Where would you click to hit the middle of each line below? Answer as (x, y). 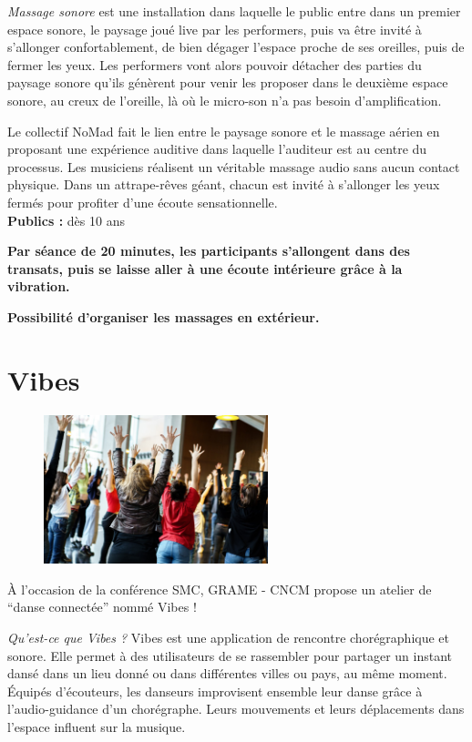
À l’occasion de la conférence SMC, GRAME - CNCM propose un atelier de (220, 589)
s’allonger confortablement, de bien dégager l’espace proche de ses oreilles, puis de (236, 47)
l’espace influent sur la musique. (97, 726)
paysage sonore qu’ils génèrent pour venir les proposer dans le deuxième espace (228, 82)
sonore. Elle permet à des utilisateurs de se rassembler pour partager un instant (230, 655)
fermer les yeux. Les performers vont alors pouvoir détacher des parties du (215, 64)
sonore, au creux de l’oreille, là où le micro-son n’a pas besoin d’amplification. (225, 100)
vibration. (39, 286)
